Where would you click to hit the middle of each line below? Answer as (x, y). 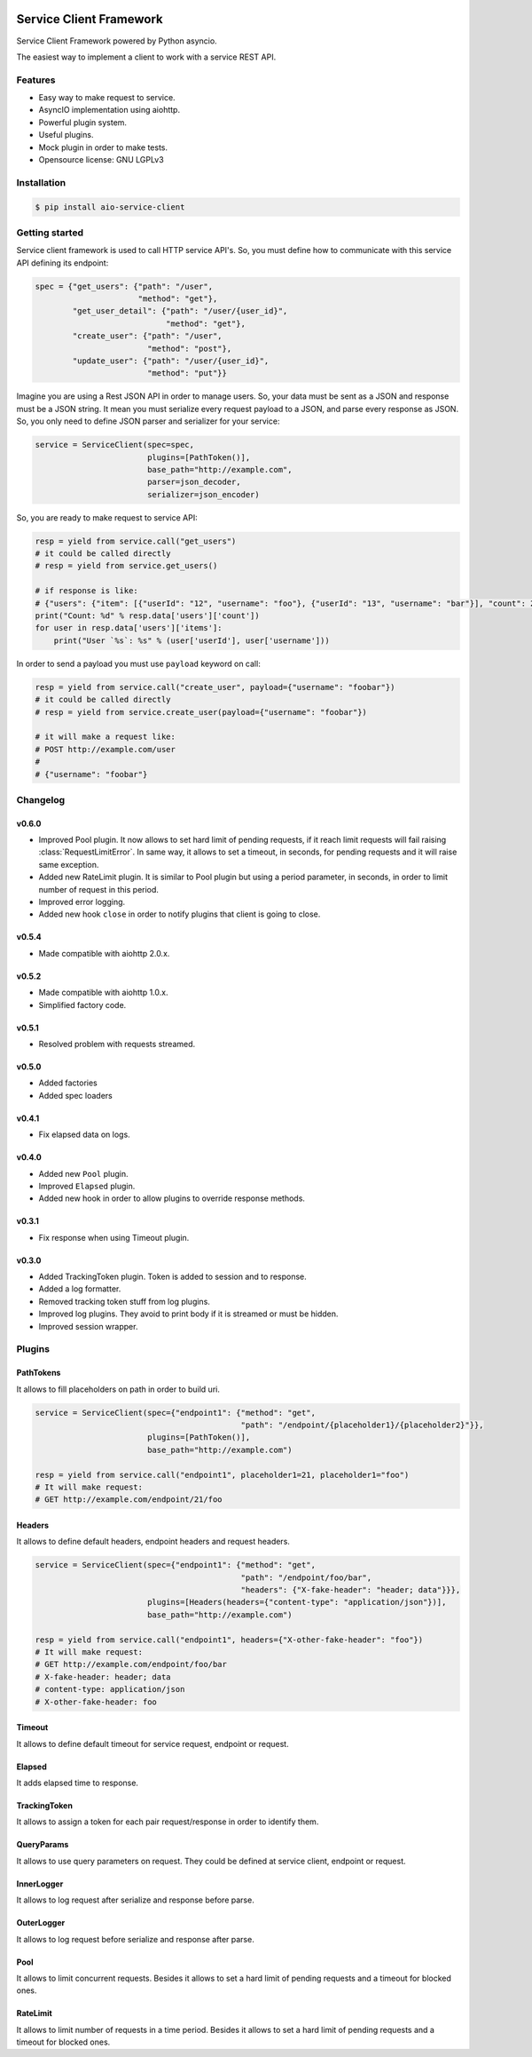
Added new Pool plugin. (83, 1173)
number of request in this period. (99, 889)
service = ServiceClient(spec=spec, (115, 445)
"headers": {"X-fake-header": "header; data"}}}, (351, 1590)
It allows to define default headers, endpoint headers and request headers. (153, 1542)
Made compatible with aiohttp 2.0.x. (104, 953)
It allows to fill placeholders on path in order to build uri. (118, 1389)
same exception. (69, 864)
